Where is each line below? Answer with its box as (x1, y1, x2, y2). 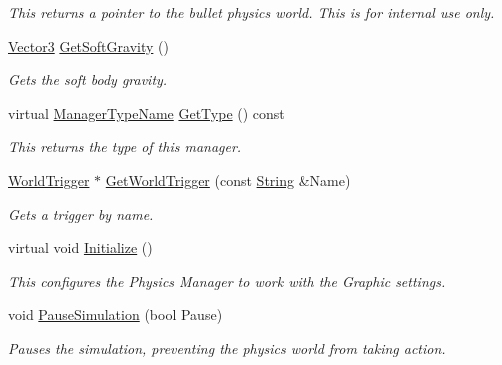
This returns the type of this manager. (8, 136, 242, 157)
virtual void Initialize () (8, 237, 153, 258)
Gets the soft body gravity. (8, 69, 168, 90)
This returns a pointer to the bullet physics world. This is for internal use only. (8, 2, 495, 22)
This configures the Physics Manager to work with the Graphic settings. (8, 270, 446, 291)
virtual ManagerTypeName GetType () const (8, 102, 285, 123)
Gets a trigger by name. (8, 203, 154, 224)
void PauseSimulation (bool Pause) (8, 304, 223, 325)
